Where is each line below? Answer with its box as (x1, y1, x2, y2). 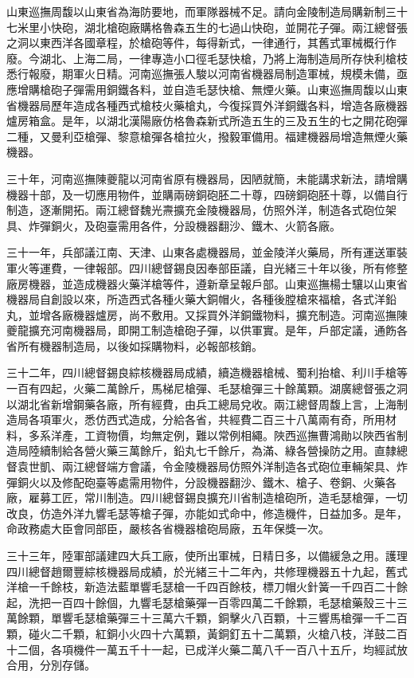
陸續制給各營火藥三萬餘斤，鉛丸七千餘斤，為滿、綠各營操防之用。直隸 (28, 442, 396, 459)
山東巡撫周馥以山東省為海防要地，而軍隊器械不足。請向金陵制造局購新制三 (6, 3, 396, 19)
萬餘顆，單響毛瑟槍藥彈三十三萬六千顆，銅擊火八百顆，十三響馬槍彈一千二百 (6, 609, 408, 626)
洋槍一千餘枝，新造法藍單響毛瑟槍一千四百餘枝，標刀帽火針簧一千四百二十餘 (6, 578, 408, 595)
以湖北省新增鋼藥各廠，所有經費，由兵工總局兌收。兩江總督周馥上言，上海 (6, 395, 396, 412)
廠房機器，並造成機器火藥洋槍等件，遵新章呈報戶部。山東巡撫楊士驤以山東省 (6, 275, 408, 292)
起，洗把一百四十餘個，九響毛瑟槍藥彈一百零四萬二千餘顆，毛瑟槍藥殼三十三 (6, 594, 408, 610)
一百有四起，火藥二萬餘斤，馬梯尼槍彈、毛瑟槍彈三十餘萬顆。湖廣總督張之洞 (6, 380, 408, 397)
